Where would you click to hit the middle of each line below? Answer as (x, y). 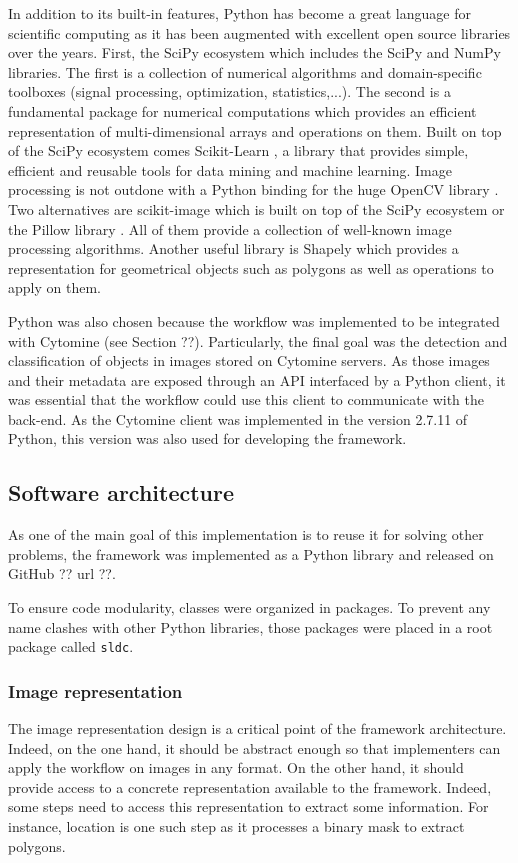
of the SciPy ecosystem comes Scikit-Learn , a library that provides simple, (238, 150)
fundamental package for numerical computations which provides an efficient (242, 110)
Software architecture (121, 492)
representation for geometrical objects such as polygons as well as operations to (251, 267)
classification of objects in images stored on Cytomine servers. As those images (249, 360)
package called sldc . (71, 646)
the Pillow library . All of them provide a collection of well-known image (230, 228)
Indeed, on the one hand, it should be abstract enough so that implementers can (254, 747)
